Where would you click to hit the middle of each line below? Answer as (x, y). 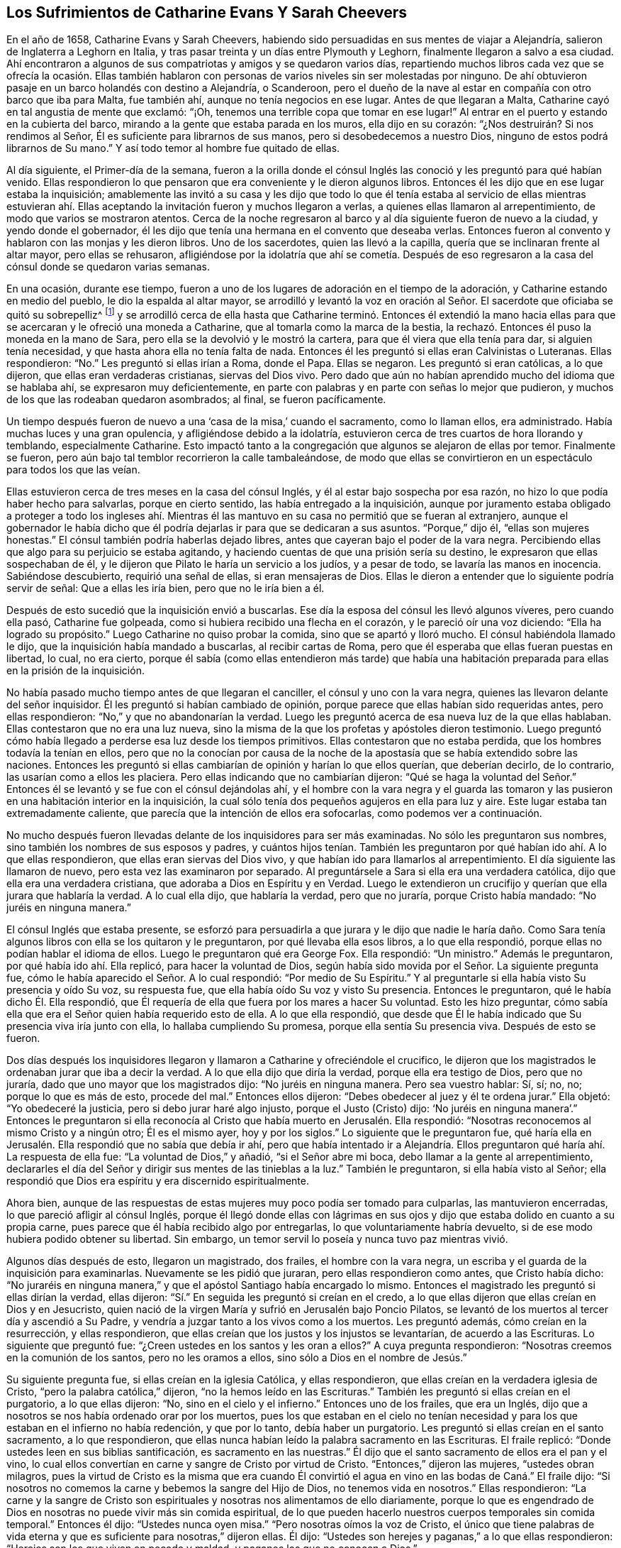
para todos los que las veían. (73, 470)
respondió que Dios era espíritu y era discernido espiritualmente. (158, 1181)
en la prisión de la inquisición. (75, 671)
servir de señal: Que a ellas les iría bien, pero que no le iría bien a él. (166, 588)
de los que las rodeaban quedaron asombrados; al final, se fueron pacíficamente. (196, 400)
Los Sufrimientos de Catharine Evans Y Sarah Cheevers (207, 12)
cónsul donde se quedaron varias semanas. (108, 267)
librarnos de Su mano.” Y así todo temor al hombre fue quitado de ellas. (173, 148)
